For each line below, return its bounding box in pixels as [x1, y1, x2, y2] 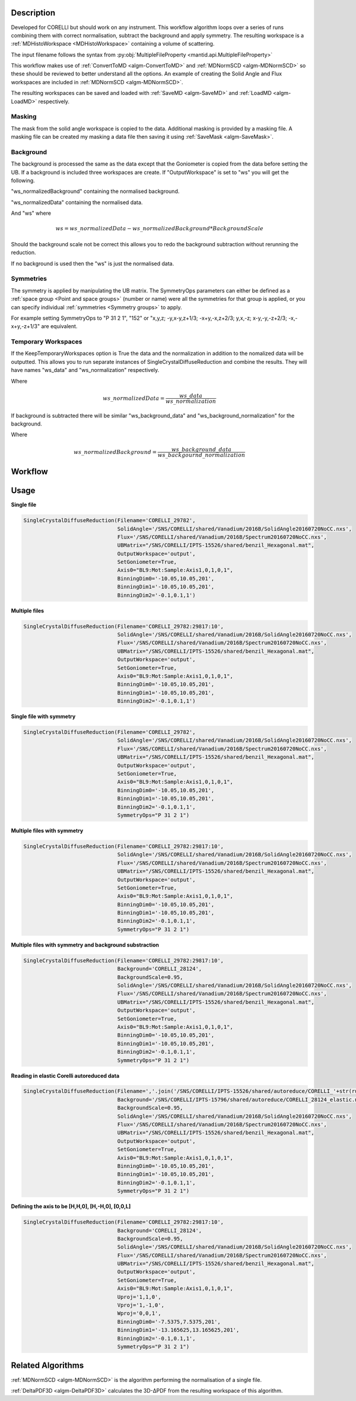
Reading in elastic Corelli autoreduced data [11, 1072, 120, 1079]
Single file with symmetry [11, 713, 76, 720]
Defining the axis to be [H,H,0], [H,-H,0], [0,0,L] [11, 1203, 131, 1210]
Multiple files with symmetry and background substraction [11, 941, 160, 948]
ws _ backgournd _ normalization [157, 452, 246, 458]
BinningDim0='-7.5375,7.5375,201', [117, 1318, 221, 1325]
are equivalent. [41, 323, 78, 330]
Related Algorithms [11, 1361, 84, 1371]
